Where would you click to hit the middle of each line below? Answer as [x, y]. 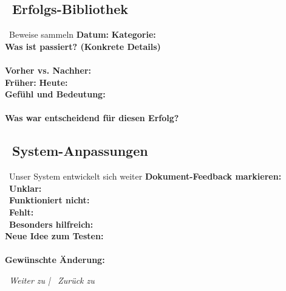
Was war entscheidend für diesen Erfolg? [92, 118]
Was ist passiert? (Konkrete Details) [83, 46]
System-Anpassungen [80, 151]
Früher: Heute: [36, 82]
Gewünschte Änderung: [55, 260]
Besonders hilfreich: [51, 224]
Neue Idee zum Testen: [54, 236]
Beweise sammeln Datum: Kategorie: [82, 34]
